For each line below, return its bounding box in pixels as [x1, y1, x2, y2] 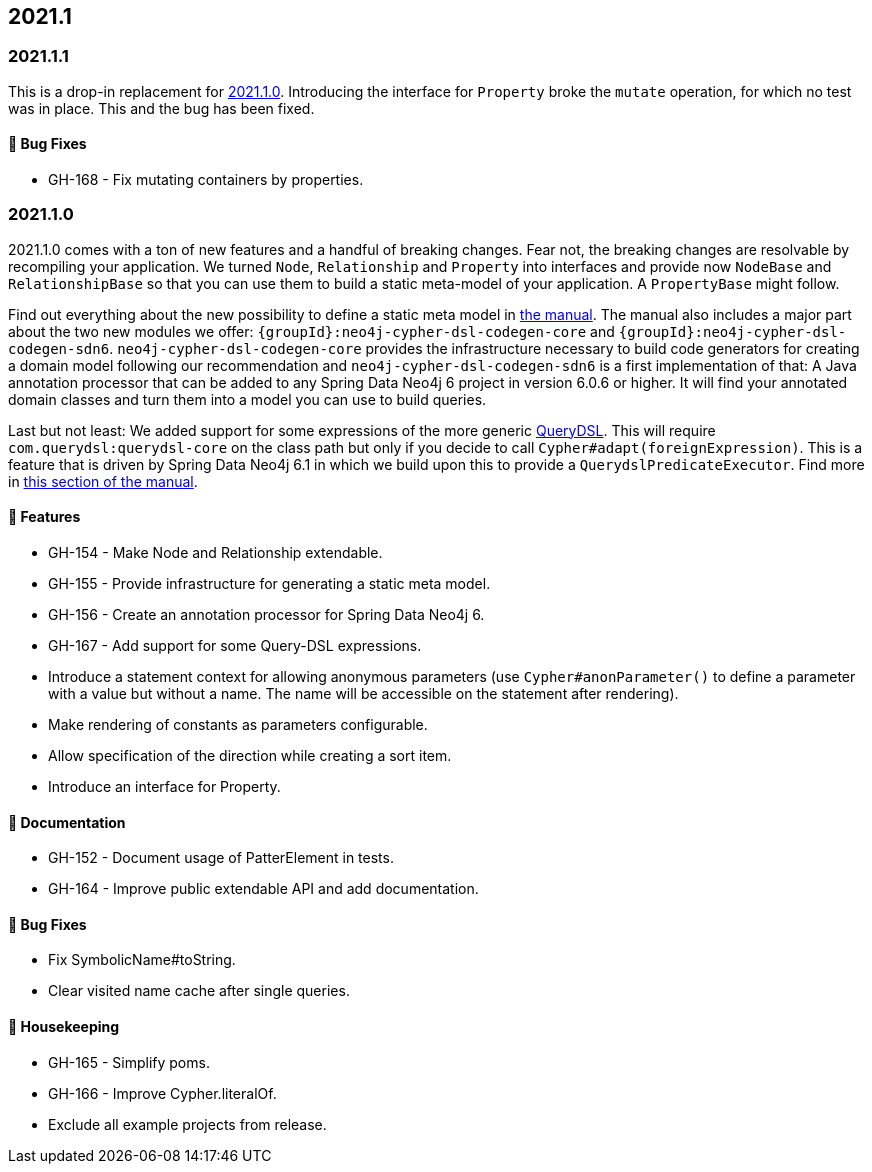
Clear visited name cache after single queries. [48, 982, 350, 1000]
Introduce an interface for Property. [48, 777, 281, 795]
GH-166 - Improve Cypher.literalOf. [48, 1084, 277, 1102]
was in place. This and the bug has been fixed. [8, 99, 315, 117]
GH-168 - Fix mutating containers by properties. [48, 171, 364, 189]
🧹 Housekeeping [8, 1018, 120, 1036]
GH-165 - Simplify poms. [48, 1053, 210, 1071]
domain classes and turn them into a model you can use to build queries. [8, 390, 487, 408]
